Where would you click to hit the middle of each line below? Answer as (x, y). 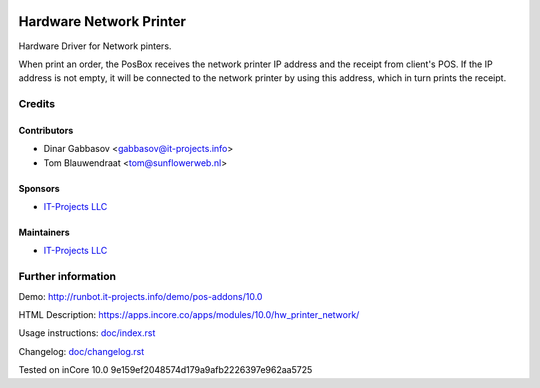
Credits (36, 104)
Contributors (46, 130)
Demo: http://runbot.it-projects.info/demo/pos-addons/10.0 (140, 296)
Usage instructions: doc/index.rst (87, 333)
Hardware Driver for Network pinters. (95, 46)
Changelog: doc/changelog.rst (81, 351)
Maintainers (44, 232)
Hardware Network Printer (102, 21)
